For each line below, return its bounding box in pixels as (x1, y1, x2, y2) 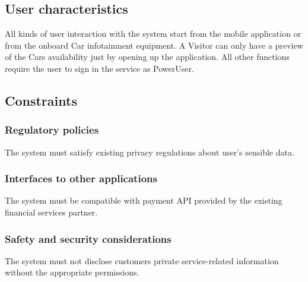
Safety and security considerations (5, 231, 172, 246)
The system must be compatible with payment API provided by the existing (5, 194, 282, 207)
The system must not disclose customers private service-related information (5, 254, 279, 267)
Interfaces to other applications (5, 171, 157, 186)
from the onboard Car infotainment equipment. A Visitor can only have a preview (5, 39, 303, 51)
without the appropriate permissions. (5, 266, 139, 278)
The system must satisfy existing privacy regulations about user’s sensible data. (5, 145, 294, 158)
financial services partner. (5, 205, 98, 218)
